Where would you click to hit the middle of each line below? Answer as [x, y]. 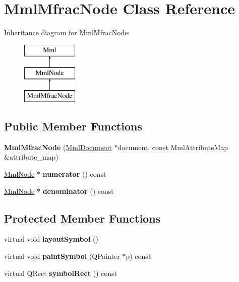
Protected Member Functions [82, 218]
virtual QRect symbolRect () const [61, 273]
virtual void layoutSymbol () [51, 239]
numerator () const [74, 174]
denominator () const [78, 191]
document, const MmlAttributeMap [173, 147]
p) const [138, 256]
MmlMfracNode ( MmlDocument [58, 147]
